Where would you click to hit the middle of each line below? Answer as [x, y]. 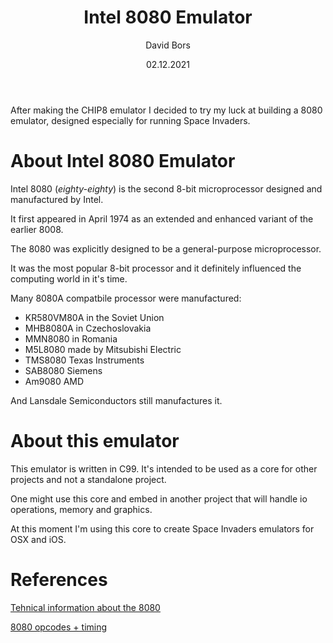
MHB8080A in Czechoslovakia [88, 328]
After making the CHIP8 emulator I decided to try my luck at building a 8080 [166, 110]
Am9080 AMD [54, 381]
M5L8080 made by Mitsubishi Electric [103, 349]
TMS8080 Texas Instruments [84, 360]
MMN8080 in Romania [71, 338]
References [59, 580]
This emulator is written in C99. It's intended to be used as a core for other [164, 468]
